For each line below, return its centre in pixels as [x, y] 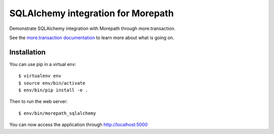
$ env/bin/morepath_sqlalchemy [57, 113]
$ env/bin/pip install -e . [53, 90]
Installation [27, 52]
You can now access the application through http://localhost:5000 [79, 125]
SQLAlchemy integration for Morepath [92, 13]
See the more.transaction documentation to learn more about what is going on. [92, 38]
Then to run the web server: [39, 102]
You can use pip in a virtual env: [43, 64]
